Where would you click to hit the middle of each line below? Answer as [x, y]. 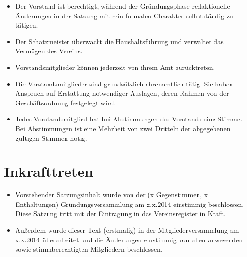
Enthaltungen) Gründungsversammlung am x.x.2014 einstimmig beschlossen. [130, 204]
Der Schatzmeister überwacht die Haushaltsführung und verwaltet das [119, 41]
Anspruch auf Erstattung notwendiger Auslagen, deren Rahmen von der [122, 93]
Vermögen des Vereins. [49, 51]
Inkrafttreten [49, 171]
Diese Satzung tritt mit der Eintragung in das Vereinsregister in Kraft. [120, 214]
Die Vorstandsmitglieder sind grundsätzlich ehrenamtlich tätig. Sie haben [124, 83]
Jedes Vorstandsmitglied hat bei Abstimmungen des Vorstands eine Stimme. [129, 119]
